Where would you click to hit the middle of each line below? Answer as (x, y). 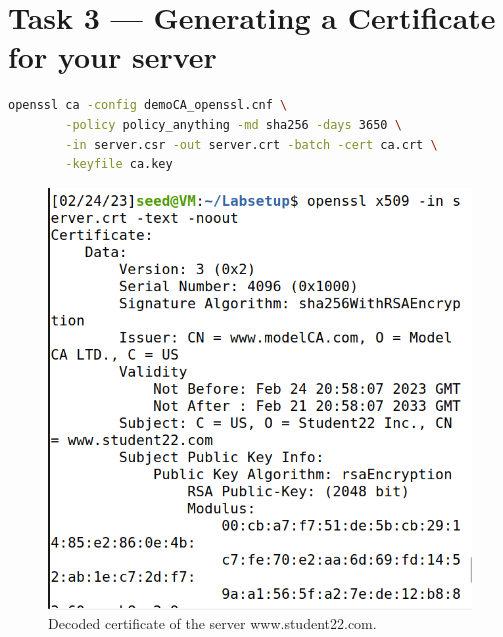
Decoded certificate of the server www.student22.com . (212, 623)
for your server (112, 56)
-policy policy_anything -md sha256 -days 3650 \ (233, 124)
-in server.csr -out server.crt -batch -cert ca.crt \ (251, 144)
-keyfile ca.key (119, 164)
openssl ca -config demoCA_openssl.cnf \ (148, 105)
